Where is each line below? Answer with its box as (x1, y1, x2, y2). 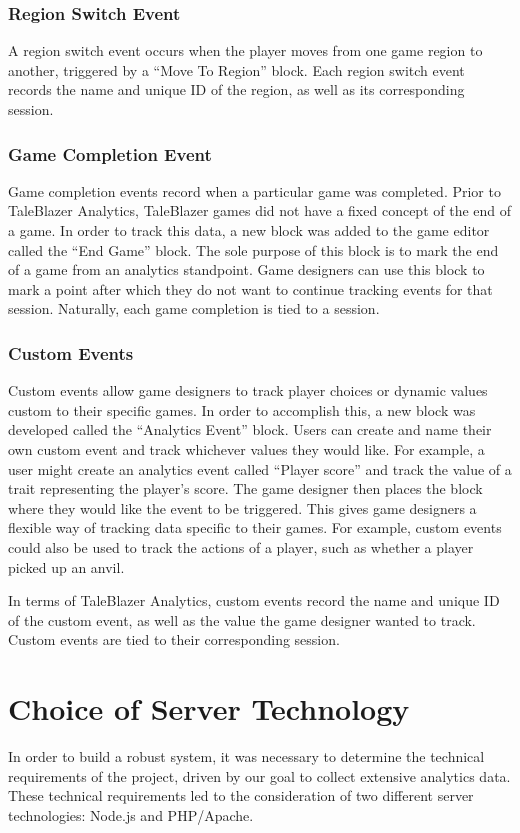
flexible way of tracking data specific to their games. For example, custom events (8, 517, 502, 538)
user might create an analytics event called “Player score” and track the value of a (8, 458, 512, 479)
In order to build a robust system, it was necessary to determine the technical (8, 746, 485, 767)
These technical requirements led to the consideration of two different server (8, 785, 474, 806)
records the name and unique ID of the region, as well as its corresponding (8, 79, 465, 100)
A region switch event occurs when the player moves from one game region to (8, 40, 483, 61)
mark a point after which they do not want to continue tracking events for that (8, 278, 493, 299)
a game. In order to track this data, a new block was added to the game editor (8, 220, 490, 240)
